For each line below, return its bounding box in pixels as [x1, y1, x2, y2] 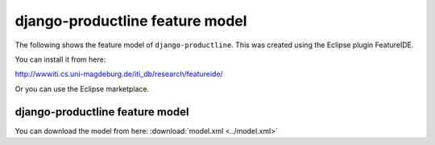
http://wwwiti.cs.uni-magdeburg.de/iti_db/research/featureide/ [14, 69, 223, 79]
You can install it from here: [14, 54, 106, 64]
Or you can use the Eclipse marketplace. [14, 84, 150, 94]
